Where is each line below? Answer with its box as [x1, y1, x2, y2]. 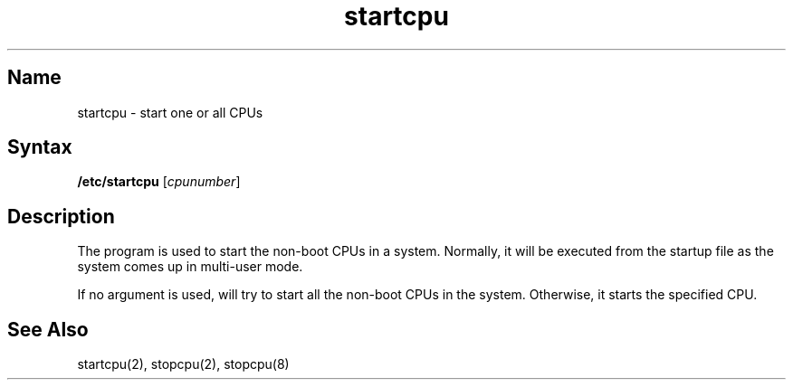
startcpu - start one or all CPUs [77, 104, 263, 120]
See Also [7, 317, 89, 341]
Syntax [7, 136, 72, 159]
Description [7, 204, 115, 228]
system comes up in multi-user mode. [77, 259, 303, 275]
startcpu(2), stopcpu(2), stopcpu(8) [77, 356, 290, 373]
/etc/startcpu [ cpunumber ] [77, 174, 241, 190]
